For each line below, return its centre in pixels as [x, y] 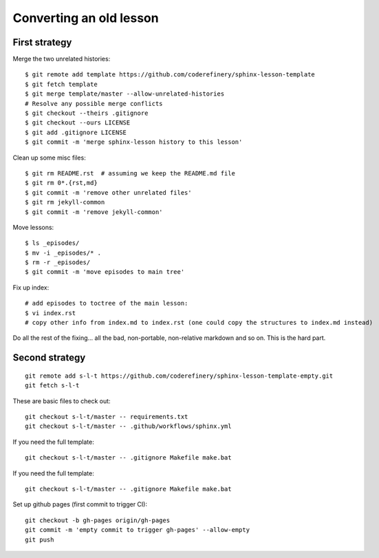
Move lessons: [33, 227]
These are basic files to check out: [62, 401]
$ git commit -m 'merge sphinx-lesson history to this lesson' [134, 142]
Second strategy [49, 358]
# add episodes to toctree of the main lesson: [107, 303]
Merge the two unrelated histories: [62, 59]
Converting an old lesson [86, 18]
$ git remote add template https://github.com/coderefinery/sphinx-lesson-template [170, 75]
